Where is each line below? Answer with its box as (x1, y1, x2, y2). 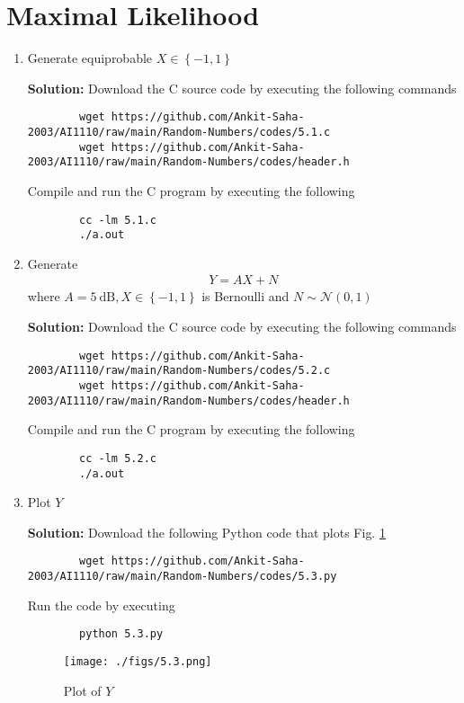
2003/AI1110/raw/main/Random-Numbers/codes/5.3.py (27, 570, 337, 583)
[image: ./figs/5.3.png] (63, 654, 212, 668)
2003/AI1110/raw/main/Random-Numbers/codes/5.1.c (27, 125, 331, 138)
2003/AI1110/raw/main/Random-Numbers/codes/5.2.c (27, 364, 331, 378)
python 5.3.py (79, 627, 164, 641)
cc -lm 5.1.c (79, 213, 156, 227)
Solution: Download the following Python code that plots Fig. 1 (27, 522, 386, 541)
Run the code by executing (27, 595, 175, 614)
